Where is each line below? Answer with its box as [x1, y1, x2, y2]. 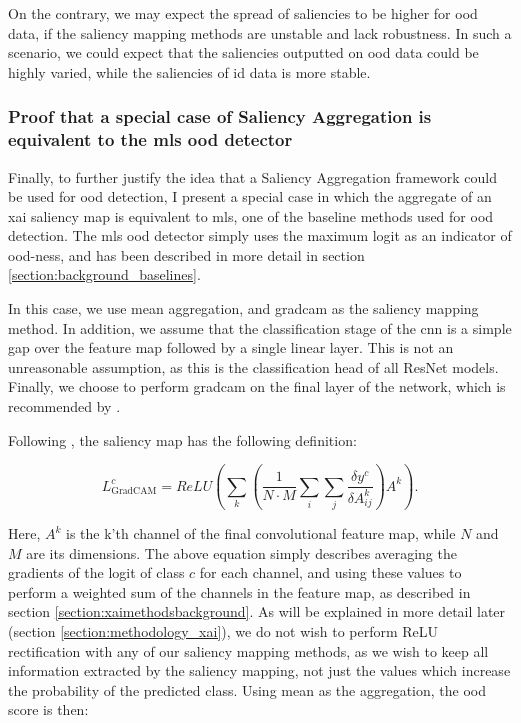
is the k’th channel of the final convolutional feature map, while [66, 523, 456, 544]
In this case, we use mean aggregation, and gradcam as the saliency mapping [8, 298, 479, 319]
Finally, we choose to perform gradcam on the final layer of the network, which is [8, 376, 506, 397]
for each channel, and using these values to [199, 562, 462, 583]
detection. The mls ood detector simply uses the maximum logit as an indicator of [8, 225, 512, 246]
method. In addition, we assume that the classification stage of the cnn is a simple [8, 317, 512, 338]
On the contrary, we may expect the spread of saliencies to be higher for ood [8, 3, 478, 23]
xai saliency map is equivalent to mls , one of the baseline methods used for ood [8, 205, 494, 226]
